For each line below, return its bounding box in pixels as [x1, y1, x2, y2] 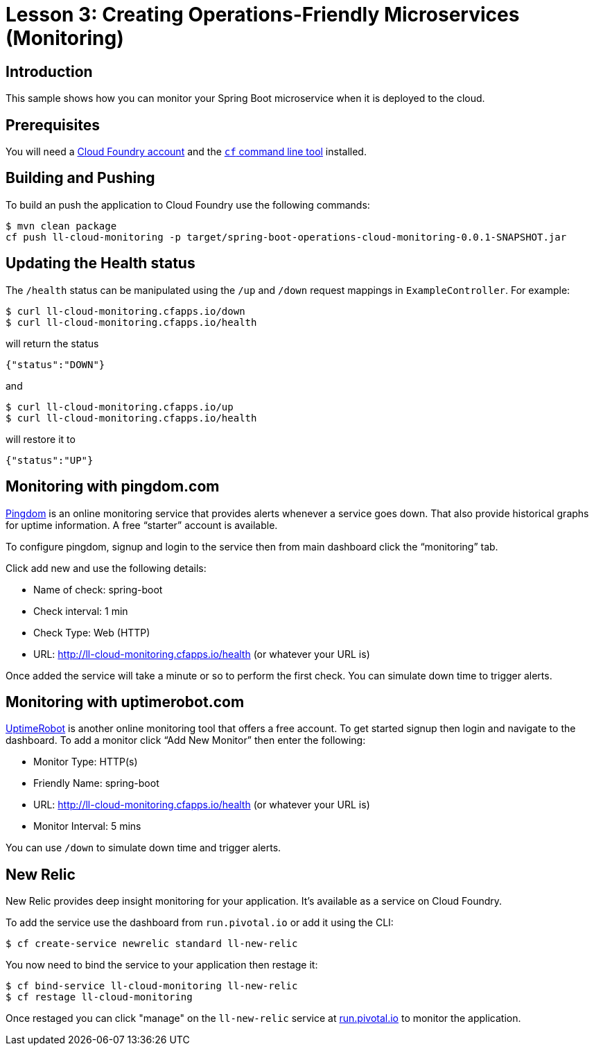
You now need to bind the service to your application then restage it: [6, 959, 318, 971]
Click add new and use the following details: [6, 562, 207, 574]
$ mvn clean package [6, 220, 117, 232]
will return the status [6, 337, 99, 349]
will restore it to [6, 433, 76, 445]
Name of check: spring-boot [33, 583, 163, 596]
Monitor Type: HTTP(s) [33, 756, 138, 768]
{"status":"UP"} [6, 454, 94, 466]
